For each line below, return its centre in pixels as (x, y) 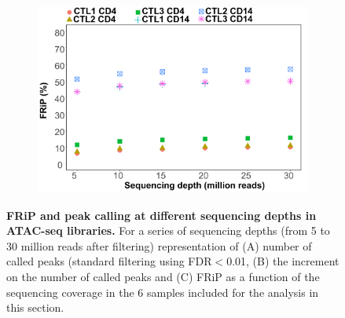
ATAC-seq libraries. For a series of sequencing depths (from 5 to (168, 230)
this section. (35, 307)
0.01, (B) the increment (283, 261)
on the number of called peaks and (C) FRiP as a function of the (163, 277)
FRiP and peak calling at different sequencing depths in (161, 215)
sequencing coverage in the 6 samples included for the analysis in (163, 292)
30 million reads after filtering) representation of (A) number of (159, 245)
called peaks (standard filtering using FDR (109, 261)
